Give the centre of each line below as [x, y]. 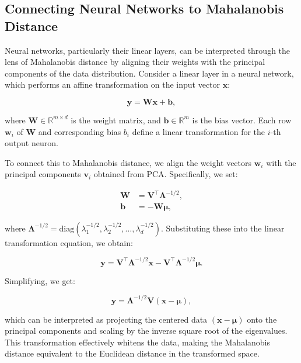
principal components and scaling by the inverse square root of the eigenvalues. [146, 331]
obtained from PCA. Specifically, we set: [166, 174]
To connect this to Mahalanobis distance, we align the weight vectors [128, 162]
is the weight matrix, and [116, 120]
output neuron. [32, 143]
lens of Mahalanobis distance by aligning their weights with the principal [135, 62]
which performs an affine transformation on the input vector [113, 84]
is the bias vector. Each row [242, 120]
